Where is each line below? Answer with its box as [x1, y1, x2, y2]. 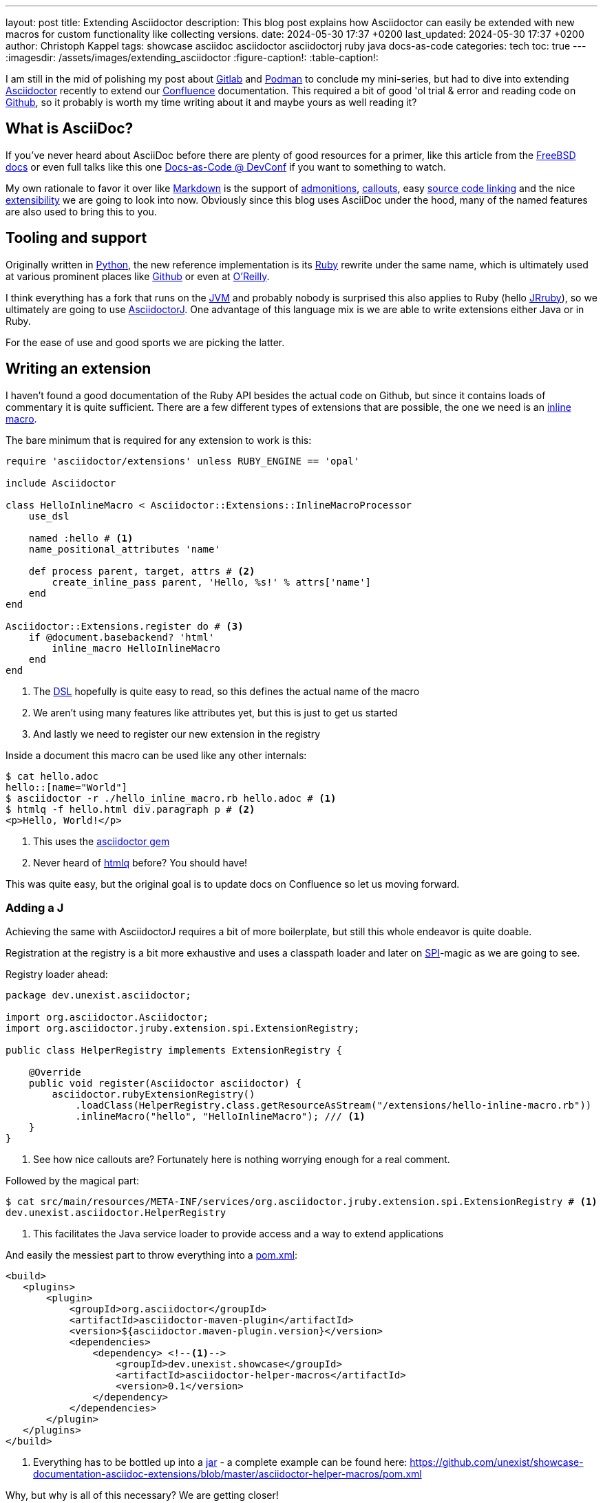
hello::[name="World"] [6, 781, 128, 793]
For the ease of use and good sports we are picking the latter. [6, 336, 285, 348]
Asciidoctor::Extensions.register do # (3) [6, 620, 244, 632]
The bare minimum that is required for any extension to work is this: [6, 434, 312, 446]
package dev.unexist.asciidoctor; [6, 990, 191, 1001]
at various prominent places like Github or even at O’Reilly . [6, 270, 270, 282]
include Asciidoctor [6, 477, 116, 489]
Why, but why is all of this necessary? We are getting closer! [6, 1489, 279, 1502]
